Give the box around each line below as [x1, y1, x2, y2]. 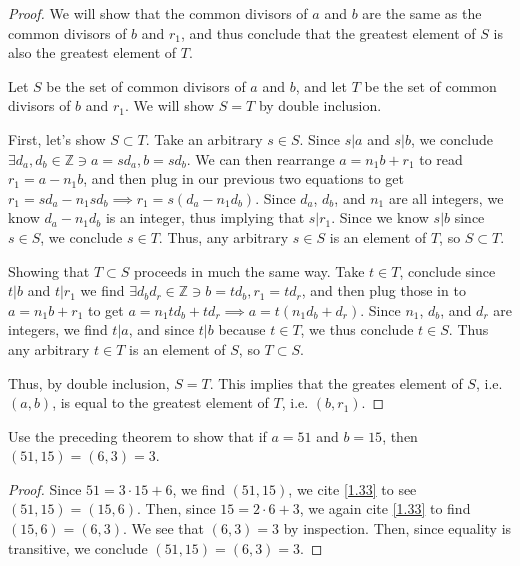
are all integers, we [388, 187, 504, 208]
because [218, 319, 266, 340]
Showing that [8, 260, 90, 281]
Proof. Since [8, 478, 82, 499]
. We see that [123, 518, 205, 539]
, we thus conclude [300, 319, 414, 340]
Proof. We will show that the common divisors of [8, 3, 308, 23]
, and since [128, 319, 195, 340]
